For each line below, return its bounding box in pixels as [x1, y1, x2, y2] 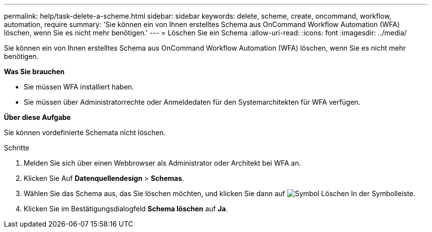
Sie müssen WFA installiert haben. [24, 83, 134, 91]
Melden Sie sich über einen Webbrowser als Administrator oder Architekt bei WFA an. [24, 159, 301, 167]
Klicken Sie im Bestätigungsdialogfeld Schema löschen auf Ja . [24, 204, 228, 213]
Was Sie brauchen [4, 67, 65, 76]
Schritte [4, 144, 30, 152]
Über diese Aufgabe [4, 113, 71, 121]
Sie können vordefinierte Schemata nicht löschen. [4, 128, 166, 137]
